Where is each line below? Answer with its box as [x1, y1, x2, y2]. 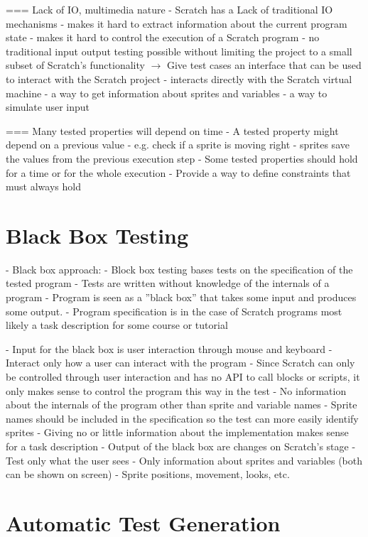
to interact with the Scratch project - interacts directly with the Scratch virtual [6, 71, 352, 86]
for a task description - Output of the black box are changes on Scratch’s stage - [6, 438, 356, 453]
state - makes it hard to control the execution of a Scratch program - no [6, 30, 320, 45]
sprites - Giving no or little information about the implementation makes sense [6, 425, 349, 440]
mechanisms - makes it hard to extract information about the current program [6, 16, 347, 31]
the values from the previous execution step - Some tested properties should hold [6, 151, 358, 166]
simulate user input [6, 99, 90, 114]
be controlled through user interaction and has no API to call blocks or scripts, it [6, 369, 360, 384]
